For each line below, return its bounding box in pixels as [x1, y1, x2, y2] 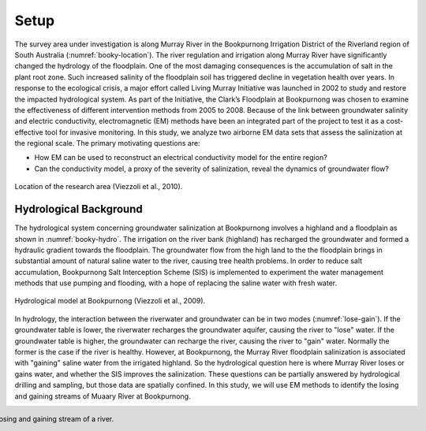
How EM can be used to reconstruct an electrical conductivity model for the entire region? [34, 153, 327, 162]
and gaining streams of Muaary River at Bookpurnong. [14, 391, 191, 401]
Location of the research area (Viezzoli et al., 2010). [14, 182, 183, 191]
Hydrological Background [14, 202, 143, 216]
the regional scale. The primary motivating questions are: [14, 139, 200, 148]
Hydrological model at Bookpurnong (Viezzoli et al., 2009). [14, 296, 206, 306]
